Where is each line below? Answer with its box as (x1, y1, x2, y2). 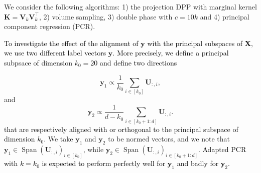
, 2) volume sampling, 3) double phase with (39, 11, 173, 21)
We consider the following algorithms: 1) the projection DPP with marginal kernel (4, 1, 257, 11)
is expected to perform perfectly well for (42, 158, 166, 168)
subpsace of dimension (4, 57, 72, 67)
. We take (44, 133, 73, 144)
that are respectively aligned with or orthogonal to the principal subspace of (4, 123, 238, 134)
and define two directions (99, 57, 177, 67)
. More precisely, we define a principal (112, 47, 229, 58)
